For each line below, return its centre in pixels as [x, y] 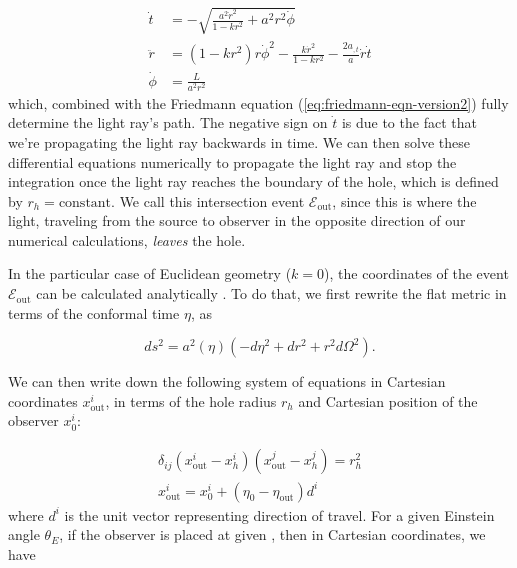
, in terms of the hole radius [191, 400]
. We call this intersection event [208, 200]
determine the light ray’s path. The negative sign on [168, 122]
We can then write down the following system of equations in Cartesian [227, 381]
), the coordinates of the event [416, 273]
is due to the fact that [409, 122]
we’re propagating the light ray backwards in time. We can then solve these [239, 141]
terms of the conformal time [94, 312]
